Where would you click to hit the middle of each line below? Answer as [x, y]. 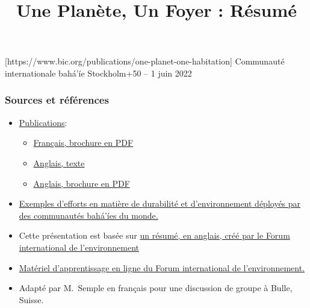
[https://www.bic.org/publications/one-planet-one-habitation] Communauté [145, 61]
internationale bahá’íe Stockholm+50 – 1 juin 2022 [98, 73]
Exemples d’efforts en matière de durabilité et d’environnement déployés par [160, 203]
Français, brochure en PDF [83, 143]
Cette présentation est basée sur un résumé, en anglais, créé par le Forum [154, 235]
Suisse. [31, 299]
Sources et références [57, 100]
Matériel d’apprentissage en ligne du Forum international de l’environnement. [162, 267]
